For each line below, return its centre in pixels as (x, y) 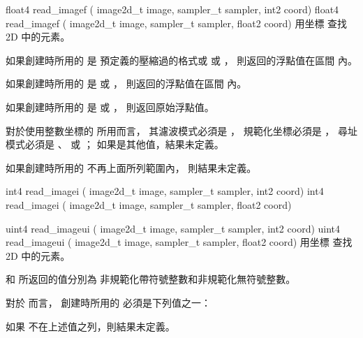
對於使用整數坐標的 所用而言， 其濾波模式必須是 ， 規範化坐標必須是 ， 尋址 (181, 130)
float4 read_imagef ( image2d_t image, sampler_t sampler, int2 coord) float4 (172, 9)
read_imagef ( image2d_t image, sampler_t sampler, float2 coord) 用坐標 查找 (177, 23)
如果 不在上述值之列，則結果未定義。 (90, 326)
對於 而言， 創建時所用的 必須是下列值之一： (108, 302)
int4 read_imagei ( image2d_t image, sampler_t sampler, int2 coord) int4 (165, 191)
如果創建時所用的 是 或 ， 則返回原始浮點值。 (110, 106)
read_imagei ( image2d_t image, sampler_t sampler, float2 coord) (149, 204)
